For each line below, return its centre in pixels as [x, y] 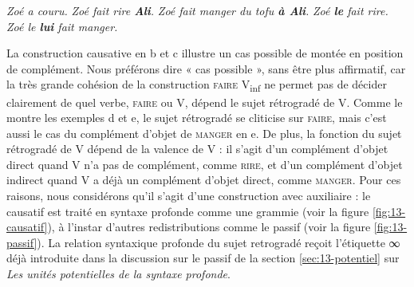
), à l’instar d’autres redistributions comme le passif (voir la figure [209, 227]
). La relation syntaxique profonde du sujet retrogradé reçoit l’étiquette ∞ [219, 242]
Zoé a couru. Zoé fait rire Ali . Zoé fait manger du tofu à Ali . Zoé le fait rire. [197, 10]
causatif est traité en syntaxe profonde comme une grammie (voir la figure [188, 211]
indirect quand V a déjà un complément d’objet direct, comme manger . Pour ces [204, 180]
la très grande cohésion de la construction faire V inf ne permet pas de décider [197, 85]
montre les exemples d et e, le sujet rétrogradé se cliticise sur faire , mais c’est [197, 118]
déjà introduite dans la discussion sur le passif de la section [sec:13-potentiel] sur [203, 258]
